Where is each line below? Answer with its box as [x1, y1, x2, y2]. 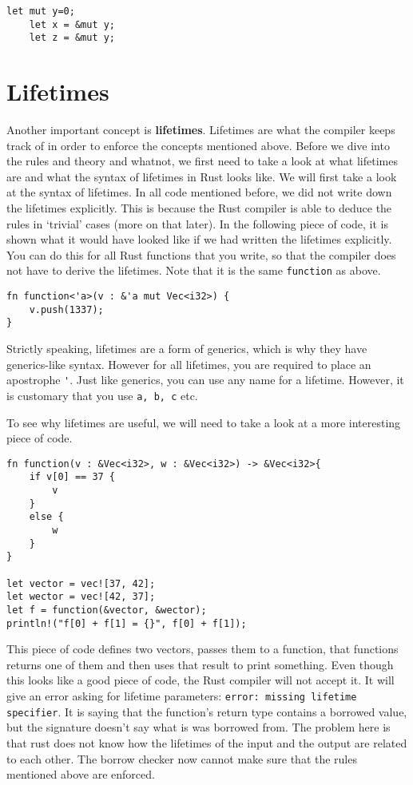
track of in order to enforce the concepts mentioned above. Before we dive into [6, 137, 390, 153]
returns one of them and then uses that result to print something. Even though [6, 656, 394, 672]
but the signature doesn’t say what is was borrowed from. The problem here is [6, 719, 391, 735]
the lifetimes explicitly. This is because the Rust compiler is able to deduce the [6, 200, 392, 216]
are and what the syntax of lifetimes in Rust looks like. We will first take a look [6, 168, 397, 184]
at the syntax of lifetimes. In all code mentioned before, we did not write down [6, 184, 392, 200]
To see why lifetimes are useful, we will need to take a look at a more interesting [6, 414, 401, 430]
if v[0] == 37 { [29, 471, 116, 483]
